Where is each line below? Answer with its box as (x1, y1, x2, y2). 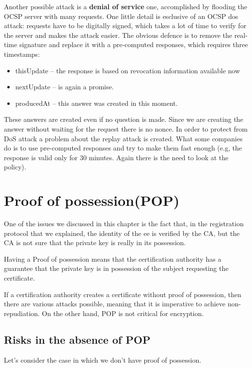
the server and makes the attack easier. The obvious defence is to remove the (4, 30, 233, 40)
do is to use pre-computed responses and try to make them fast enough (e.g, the (4, 143, 242, 153)
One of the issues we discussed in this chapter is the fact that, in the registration (4, 218, 244, 229)
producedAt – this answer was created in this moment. (15, 98, 178, 108)
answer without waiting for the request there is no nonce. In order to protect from (4, 123, 248, 134)
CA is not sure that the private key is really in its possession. (4, 237, 186, 248)
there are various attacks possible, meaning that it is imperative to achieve (4, 299, 226, 309)
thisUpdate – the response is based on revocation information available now (15, 65, 240, 75)
